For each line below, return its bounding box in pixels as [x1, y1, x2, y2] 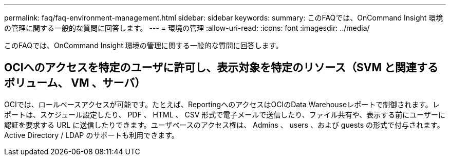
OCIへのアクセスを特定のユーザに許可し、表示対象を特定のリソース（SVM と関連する [4, 61, 439, 74]
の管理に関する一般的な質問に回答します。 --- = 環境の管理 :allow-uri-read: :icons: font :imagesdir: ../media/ [4, 24, 370, 32]
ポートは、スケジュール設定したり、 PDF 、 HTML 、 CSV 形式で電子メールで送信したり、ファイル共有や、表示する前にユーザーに [4, 110, 446, 119]
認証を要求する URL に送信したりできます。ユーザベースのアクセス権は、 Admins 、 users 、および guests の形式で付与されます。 [4, 120, 444, 129]
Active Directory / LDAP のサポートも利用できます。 [4, 130, 179, 139]
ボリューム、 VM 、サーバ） [4, 76, 146, 90]
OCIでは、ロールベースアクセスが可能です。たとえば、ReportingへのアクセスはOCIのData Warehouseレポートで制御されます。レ [4, 99, 440, 109]
